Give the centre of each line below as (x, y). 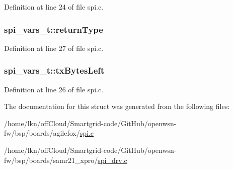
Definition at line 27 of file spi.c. (54, 48)
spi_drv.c (112, 160)
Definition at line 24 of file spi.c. (54, 7)
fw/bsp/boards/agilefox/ (42, 133)
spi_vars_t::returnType (54, 29)
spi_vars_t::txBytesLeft (54, 70)
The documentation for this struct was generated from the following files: (117, 106)
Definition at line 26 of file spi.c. (54, 89)
